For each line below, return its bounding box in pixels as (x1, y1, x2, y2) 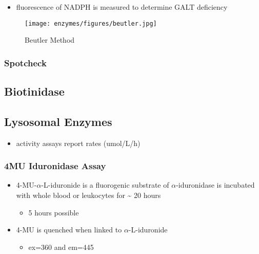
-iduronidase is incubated (176, 179, 255, 190)
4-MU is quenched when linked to (16, 224, 122, 235)
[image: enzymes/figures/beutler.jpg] (25, 20, 157, 27)
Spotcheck (4, 56, 47, 69)
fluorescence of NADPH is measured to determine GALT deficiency (16, 2, 228, 12)
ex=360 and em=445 (28, 241, 94, 252)
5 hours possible (28, 207, 79, 217)
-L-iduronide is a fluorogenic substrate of (41, 179, 169, 190)
